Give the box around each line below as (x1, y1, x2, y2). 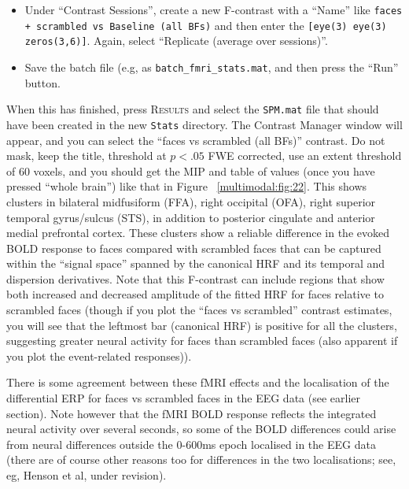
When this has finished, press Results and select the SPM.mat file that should (6, 101, 379, 117)
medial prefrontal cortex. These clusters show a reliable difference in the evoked (6, 224, 389, 241)
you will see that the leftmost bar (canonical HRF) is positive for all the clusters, (6, 317, 397, 333)
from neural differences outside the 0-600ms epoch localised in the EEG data (6, 435, 376, 452)
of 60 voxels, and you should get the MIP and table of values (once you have (6, 162, 375, 179)
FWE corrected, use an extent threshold (208, 147, 402, 164)
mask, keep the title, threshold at (6, 147, 167, 164)
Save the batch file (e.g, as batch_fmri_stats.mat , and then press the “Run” (24, 58, 399, 75)
